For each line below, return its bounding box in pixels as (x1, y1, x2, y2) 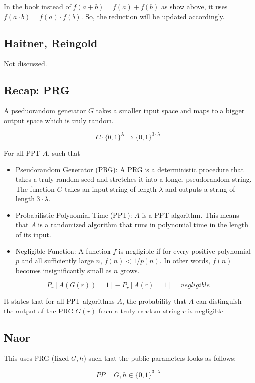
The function (15, 183, 55, 194)
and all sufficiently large (21, 255, 94, 266)
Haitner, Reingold (4, 35, 98, 50)
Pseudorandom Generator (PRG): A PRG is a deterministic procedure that (15, 164, 244, 174)
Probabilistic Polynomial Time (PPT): (15, 209, 132, 220)
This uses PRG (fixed (4, 352, 69, 363)
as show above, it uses (161, 1, 228, 11)
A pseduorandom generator (4, 105, 86, 116)
